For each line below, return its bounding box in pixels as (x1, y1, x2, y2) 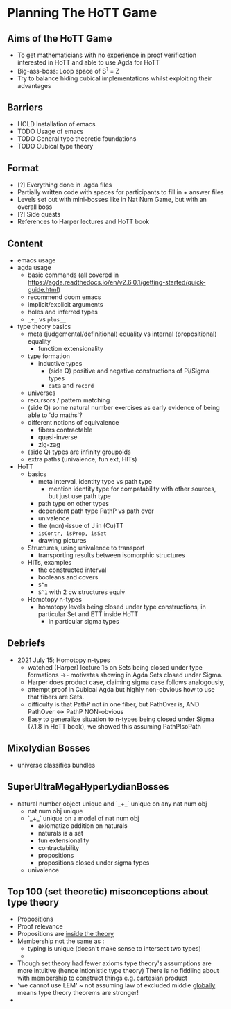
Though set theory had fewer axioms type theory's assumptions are (17, 959, 212, 967)
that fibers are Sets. (27, 693, 85, 701)
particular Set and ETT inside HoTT (37, 610, 139, 618)
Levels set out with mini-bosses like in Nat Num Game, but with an (17, 196, 207, 204)
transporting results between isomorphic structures (37, 551, 185, 559)
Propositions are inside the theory (17, 930, 114, 938)
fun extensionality (37, 836, 89, 845)
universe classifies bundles (17, 761, 96, 769)
